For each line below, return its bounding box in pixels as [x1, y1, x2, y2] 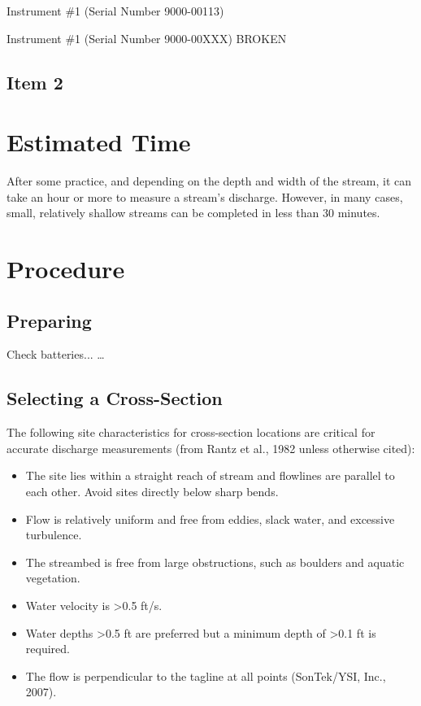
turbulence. [25, 526, 82, 543]
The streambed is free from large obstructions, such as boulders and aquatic [25, 553, 405, 570]
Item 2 [7, 69, 63, 94]
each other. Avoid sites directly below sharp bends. [25, 483, 279, 500]
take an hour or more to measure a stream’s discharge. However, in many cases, [7, 188, 403, 205]
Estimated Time [7, 125, 191, 159]
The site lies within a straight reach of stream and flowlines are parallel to [25, 467, 395, 484]
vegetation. [25, 569, 80, 586]
